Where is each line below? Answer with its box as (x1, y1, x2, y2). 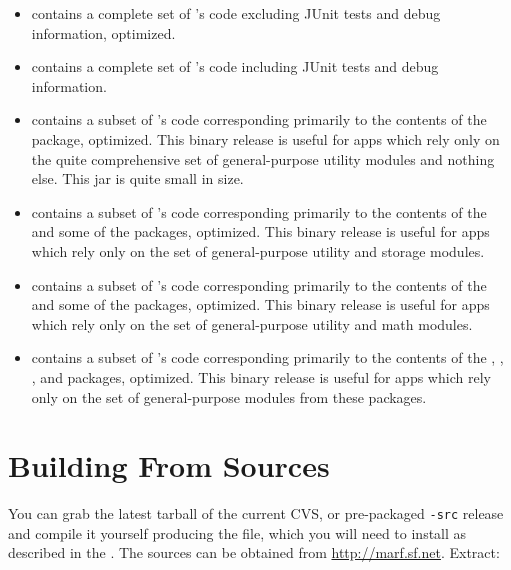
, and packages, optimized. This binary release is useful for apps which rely (31, 366, 491, 387)
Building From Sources (8, 445, 330, 486)
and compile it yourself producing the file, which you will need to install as (8, 522, 467, 543)
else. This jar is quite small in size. (31, 168, 244, 189)
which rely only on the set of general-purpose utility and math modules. (31, 313, 473, 334)
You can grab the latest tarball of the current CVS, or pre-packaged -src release (8, 503, 504, 524)
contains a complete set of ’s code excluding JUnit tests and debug (31, 3, 441, 23)
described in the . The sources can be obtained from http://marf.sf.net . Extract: (8, 542, 500, 563)
